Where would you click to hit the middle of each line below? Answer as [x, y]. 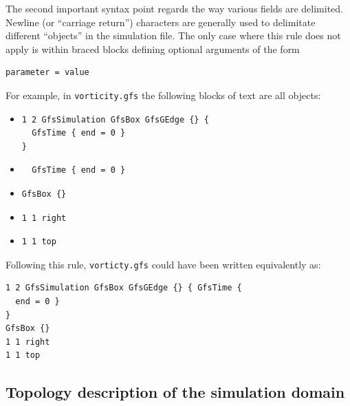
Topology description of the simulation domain [175, 392]
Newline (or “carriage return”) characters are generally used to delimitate [161, 22]
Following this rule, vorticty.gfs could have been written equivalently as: [163, 264]
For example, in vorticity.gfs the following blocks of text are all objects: [163, 95]
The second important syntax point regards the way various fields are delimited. [174, 8]
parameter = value [47, 73]
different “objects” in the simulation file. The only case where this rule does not [173, 35]
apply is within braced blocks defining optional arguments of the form [153, 49]
